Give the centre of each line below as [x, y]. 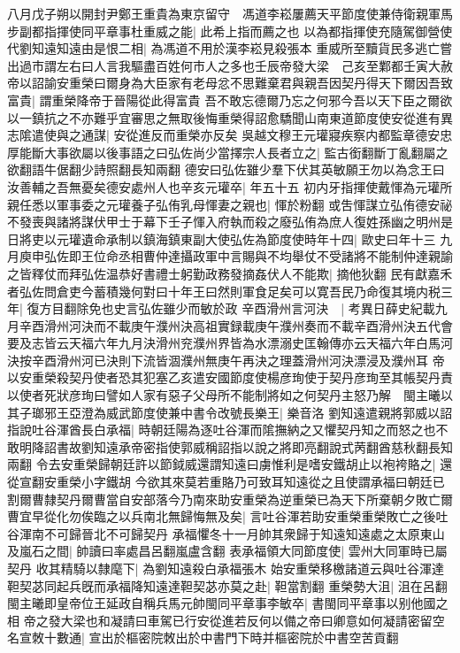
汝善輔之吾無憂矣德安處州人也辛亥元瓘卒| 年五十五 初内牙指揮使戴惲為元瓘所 [230, 186]
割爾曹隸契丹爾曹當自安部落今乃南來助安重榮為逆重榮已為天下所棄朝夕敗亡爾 [230, 499]
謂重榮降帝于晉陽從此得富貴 [120, 100]
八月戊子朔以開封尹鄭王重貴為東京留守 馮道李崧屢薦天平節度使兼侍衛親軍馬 [230, 13]
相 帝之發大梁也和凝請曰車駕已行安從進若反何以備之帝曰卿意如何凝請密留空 [226, 620]
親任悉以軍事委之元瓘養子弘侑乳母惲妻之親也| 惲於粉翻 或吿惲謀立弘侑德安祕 [230, 204]
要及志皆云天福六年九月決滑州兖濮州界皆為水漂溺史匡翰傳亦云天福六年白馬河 [230, 343]
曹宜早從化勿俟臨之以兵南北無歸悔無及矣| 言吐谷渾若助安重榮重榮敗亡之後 [222, 516]
